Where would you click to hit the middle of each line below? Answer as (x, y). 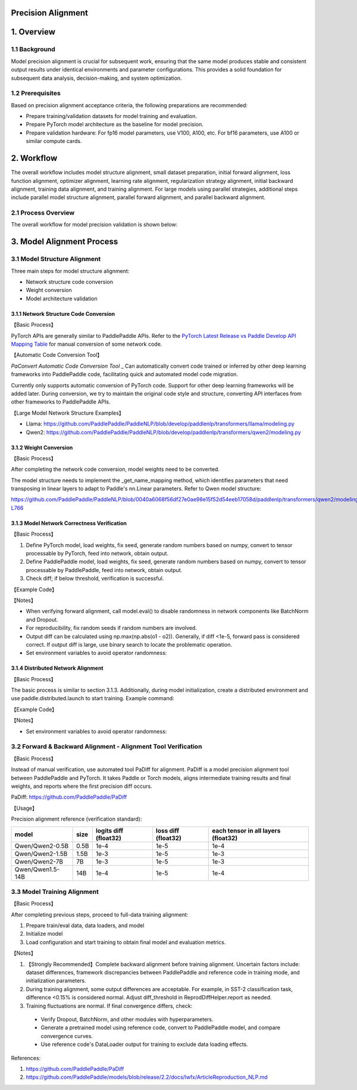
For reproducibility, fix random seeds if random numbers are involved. (112, 628)
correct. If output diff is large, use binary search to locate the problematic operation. (129, 644)
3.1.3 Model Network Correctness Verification (69, 523)
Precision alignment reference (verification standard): (76, 819)
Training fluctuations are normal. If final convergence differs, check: (109, 1006)
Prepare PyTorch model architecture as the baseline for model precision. (115, 125)
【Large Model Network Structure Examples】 (68, 413)
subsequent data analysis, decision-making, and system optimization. (96, 78)
